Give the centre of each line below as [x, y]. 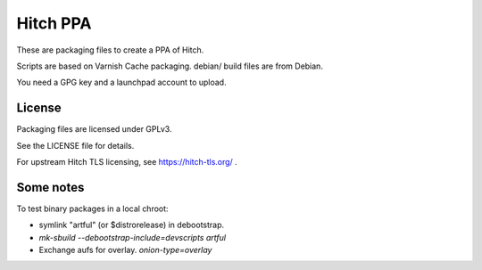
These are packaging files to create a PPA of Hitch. [110, 50]
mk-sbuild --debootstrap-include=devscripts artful [133, 237]
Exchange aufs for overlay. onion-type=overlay [125, 250]
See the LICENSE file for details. [75, 145]
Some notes [50, 187]
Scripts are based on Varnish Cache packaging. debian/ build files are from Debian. [170, 66]
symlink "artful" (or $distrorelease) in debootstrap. [132, 225]
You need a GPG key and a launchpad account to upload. [121, 82]
